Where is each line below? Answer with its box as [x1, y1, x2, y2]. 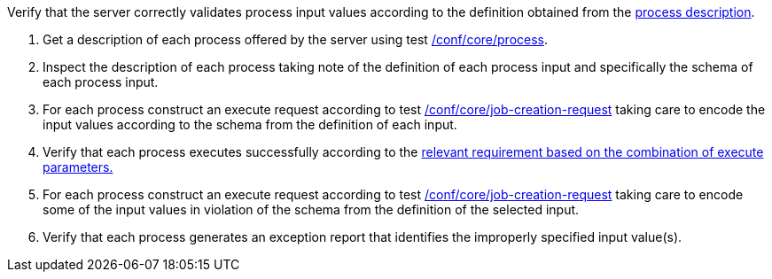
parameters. [43, 159, 113, 174]
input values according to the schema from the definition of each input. [43, 117, 457, 132]
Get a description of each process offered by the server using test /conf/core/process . [43, 32, 549, 47]
